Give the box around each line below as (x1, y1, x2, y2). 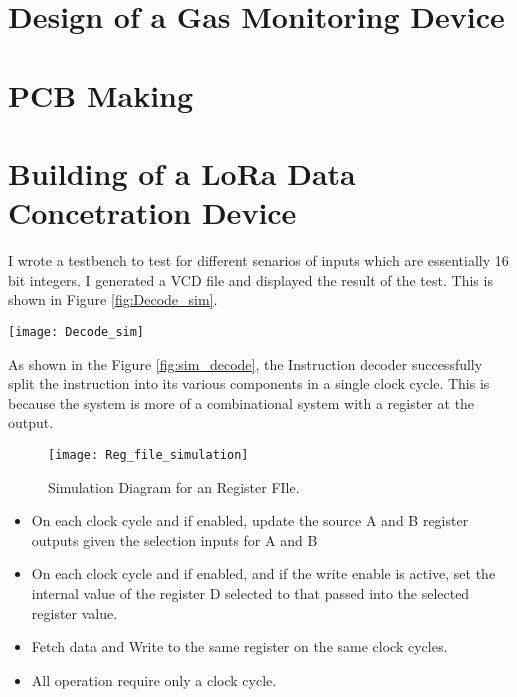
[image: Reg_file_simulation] (48, 447, 249, 462)
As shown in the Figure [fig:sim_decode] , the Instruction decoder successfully (8, 353, 483, 374)
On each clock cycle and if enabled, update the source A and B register (31, 510, 469, 531)
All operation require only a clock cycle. (31, 669, 277, 690)
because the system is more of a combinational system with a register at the (8, 392, 475, 413)
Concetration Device (8, 192, 297, 233)
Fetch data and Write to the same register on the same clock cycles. (31, 636, 448, 657)
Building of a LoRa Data (8, 152, 356, 193)
